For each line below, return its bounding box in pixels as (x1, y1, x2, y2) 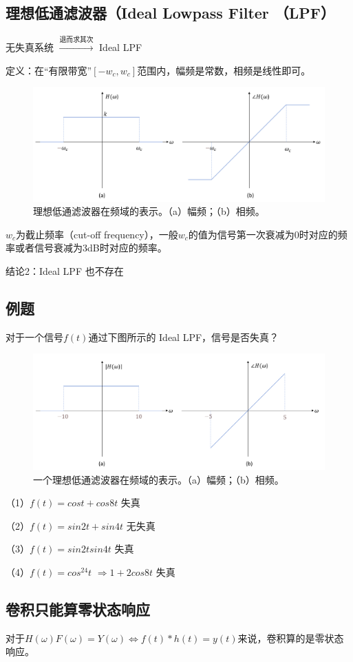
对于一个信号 (6, 329, 63, 344)
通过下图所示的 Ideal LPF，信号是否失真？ (88, 329, 279, 344)
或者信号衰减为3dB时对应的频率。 (14, 240, 167, 255)
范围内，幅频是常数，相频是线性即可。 (137, 63, 311, 77)
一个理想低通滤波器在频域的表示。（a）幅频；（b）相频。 (33, 472, 284, 486)
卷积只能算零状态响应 (6, 598, 150, 619)
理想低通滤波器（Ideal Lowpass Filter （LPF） (6, 2, 336, 23)
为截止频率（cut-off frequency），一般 (16, 227, 178, 241)
